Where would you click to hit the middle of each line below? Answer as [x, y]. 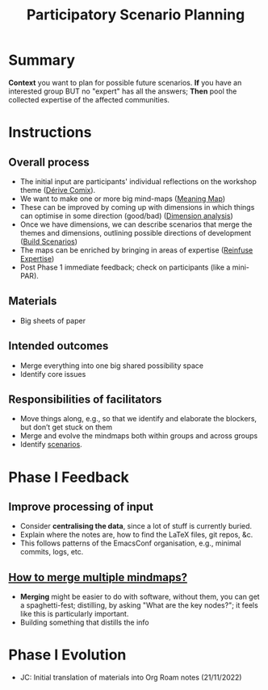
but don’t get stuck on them [66, 427]
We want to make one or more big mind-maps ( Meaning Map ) [123, 199]
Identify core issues [53, 374]
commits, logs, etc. [52, 552]
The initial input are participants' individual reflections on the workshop [138, 181]
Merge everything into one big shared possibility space [112, 366]
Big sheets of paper [53, 320]
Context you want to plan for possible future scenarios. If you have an [125, 82]
